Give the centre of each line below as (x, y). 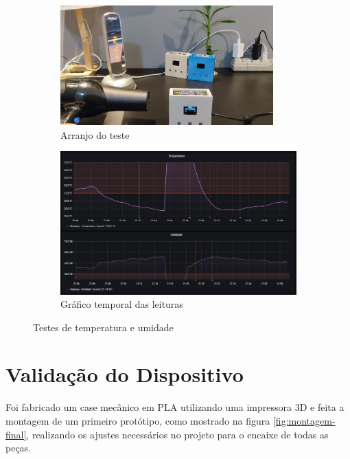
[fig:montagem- (304, 421)
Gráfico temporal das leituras (122, 304)
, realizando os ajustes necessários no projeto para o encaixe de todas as (177, 434)
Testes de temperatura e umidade (103, 327)
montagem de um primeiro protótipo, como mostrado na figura (138, 421)
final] (16, 434)
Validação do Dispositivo (125, 374)
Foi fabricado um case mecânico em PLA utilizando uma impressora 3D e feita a (175, 407)
